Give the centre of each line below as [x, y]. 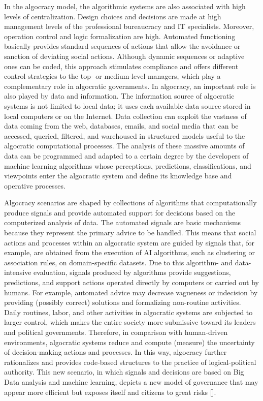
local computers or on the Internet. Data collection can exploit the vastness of [125, 116]
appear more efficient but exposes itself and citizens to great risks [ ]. [110, 392]
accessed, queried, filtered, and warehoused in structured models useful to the [125, 135]
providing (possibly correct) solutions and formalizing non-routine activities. [123, 302]
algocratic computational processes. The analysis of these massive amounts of [124, 146]
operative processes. [35, 185]
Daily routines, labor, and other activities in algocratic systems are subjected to [128, 312]
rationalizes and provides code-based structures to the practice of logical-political [130, 362]
